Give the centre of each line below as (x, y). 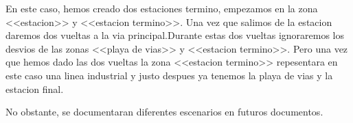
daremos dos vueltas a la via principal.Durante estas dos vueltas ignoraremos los (175, 35)
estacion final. (35, 88)
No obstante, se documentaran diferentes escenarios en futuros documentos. (164, 112)
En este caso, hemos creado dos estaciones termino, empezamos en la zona (162, 8)
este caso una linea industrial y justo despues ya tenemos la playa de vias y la (169, 75)
